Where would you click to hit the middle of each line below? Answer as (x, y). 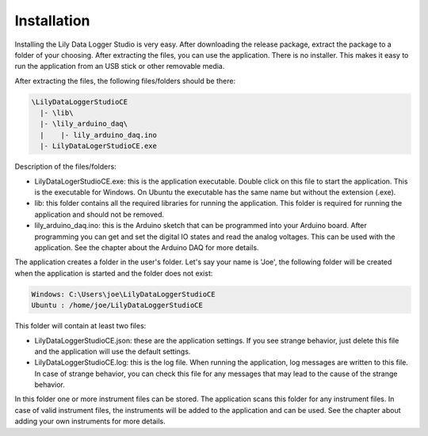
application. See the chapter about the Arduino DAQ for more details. (147, 247)
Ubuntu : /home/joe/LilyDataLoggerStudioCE (117, 305)
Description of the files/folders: (65, 167)
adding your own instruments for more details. (90, 421)
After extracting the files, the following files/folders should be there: (125, 81)
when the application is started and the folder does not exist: (114, 273)
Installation (52, 21)
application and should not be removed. (99, 214)
